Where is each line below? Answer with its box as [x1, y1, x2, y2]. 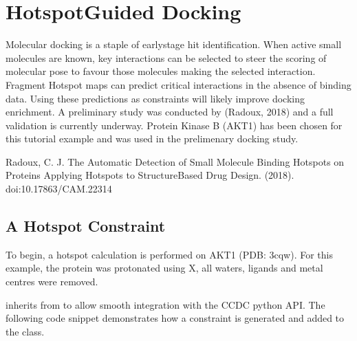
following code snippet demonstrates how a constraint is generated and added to [6, 311, 345, 325]
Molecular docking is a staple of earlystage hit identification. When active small [6, 37, 342, 52]
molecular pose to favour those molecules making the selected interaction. [6, 64, 316, 78]
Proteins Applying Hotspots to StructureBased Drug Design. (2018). [6, 168, 294, 182]
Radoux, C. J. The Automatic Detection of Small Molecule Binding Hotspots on [6, 154, 345, 168]
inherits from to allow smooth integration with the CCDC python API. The [6, 297, 325, 311]
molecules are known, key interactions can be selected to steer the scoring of [6, 50, 327, 65]
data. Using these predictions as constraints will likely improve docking [6, 91, 305, 105]
